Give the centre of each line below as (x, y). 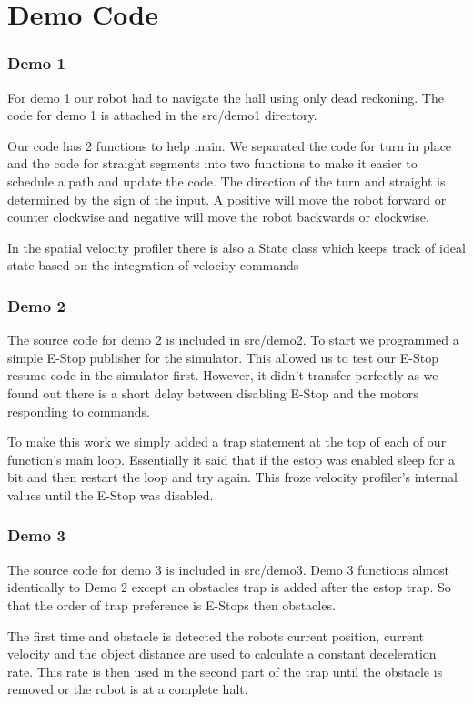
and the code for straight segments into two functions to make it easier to (212, 163)
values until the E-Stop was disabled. (111, 494)
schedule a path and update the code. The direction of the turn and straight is (226, 181)
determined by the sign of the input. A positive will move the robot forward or (227, 199)
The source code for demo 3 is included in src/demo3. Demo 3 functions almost (228, 569)
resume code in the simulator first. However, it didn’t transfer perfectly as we (223, 375)
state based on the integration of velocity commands (153, 265)
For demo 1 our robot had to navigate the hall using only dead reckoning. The (226, 97)
